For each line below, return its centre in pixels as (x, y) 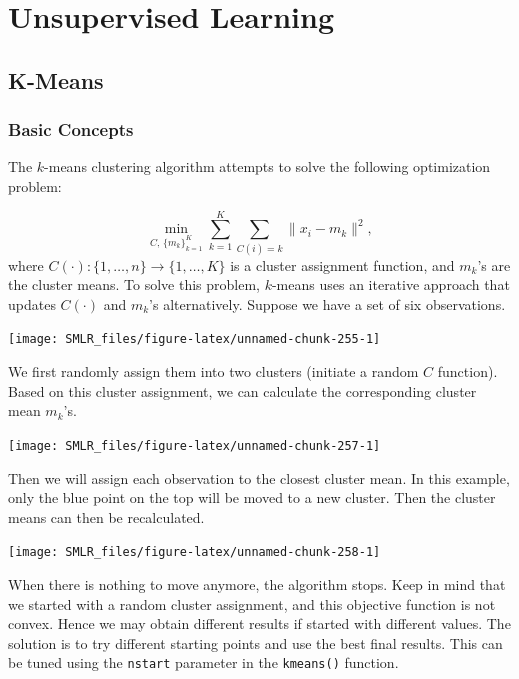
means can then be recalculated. (106, 516)
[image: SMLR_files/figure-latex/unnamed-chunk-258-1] (194, 552)
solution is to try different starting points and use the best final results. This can (255, 642)
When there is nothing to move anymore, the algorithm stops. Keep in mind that (257, 584)
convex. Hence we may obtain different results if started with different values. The (259, 623)
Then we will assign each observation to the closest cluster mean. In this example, (259, 477)
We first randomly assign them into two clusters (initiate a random (213, 371)
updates (32, 303)
